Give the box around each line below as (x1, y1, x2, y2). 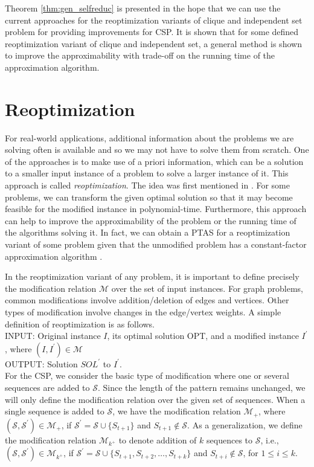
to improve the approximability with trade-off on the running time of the (5, 49, 275, 62)
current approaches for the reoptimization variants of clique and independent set (5, 13, 303, 26)
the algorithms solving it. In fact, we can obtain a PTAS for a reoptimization (5, 226, 290, 239)
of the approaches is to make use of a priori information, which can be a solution (5, 155, 304, 167)
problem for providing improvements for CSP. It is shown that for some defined (5, 25, 299, 38)
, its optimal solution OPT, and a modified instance (107, 329, 299, 342)
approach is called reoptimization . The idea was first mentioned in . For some (5, 179, 290, 192)
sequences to (207, 433, 253, 446)
